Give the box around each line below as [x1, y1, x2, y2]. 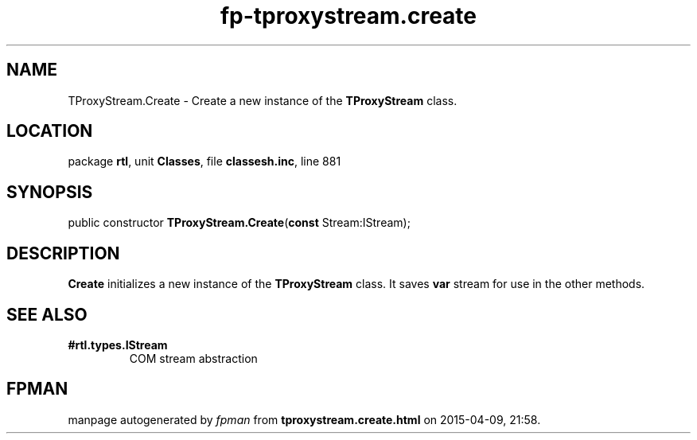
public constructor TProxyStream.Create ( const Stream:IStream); [68, 216, 411, 230]
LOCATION [6, 121, 93, 142]
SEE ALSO [6, 304, 88, 325]
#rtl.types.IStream [68, 337, 168, 352]
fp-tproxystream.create [220, 2, 477, 29]
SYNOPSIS [6, 181, 93, 202]
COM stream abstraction [129, 351, 258, 365]
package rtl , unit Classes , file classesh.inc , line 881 [68, 154, 341, 169]
